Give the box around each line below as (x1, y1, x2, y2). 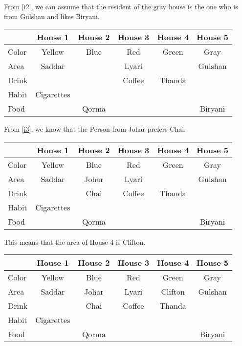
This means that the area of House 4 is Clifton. (4, 236, 146, 247)
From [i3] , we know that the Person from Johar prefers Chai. (4, 124, 186, 134)
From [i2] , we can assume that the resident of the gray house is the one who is (4, 1, 238, 11)
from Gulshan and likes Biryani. (4, 11, 100, 21)
